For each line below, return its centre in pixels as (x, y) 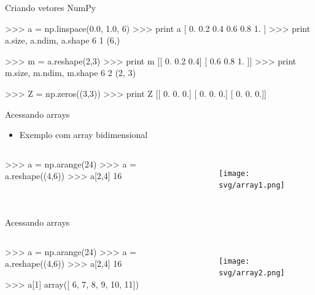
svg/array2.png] (252, 273)
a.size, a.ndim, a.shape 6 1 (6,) (63, 40)
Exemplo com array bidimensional (84, 135)
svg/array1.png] (252, 186)
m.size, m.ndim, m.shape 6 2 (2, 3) (70, 73)
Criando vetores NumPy (51, 7)
